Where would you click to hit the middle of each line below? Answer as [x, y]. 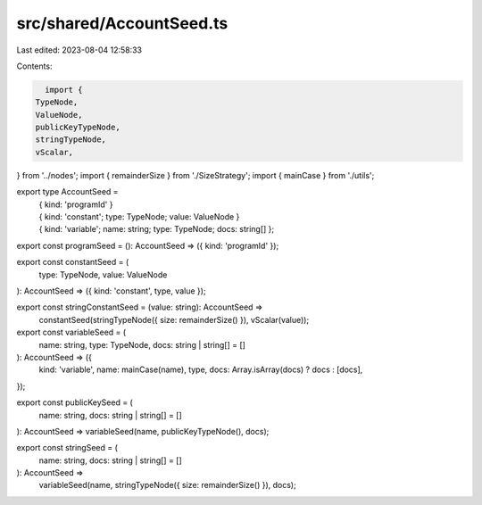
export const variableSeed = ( [71, 332]
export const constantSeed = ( [73, 262]
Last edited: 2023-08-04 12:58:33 [79, 50]
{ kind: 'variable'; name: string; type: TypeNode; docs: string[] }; [157, 229]
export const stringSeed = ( [67, 448]
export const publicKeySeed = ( [75, 402]
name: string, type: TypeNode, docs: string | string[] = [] [142, 344]
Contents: [34, 66]
